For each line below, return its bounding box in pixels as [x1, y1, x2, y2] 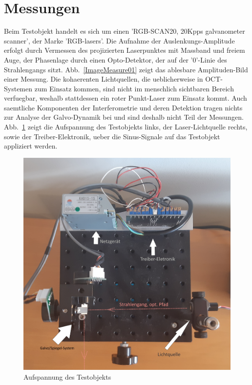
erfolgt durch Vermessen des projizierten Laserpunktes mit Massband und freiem [4, 45, 245, 55]
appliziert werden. [4, 141, 58, 151]
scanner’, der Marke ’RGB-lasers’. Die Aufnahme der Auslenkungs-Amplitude [4, 35, 235, 45]
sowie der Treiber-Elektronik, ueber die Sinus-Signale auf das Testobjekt [4, 131, 220, 141]
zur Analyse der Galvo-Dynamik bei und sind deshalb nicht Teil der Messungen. [4, 112, 244, 122]
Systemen [4, 83, 33, 93]
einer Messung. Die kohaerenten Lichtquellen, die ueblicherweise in [4, 74, 203, 84]
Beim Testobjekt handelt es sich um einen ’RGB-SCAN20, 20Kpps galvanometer [4, 26, 245, 36]
